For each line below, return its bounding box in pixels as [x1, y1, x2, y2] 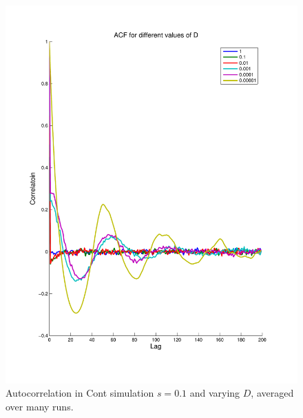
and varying [189, 386, 240, 400]
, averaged [251, 386, 294, 400]
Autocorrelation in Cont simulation [6, 386, 154, 400]
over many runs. [6, 399, 74, 414]
